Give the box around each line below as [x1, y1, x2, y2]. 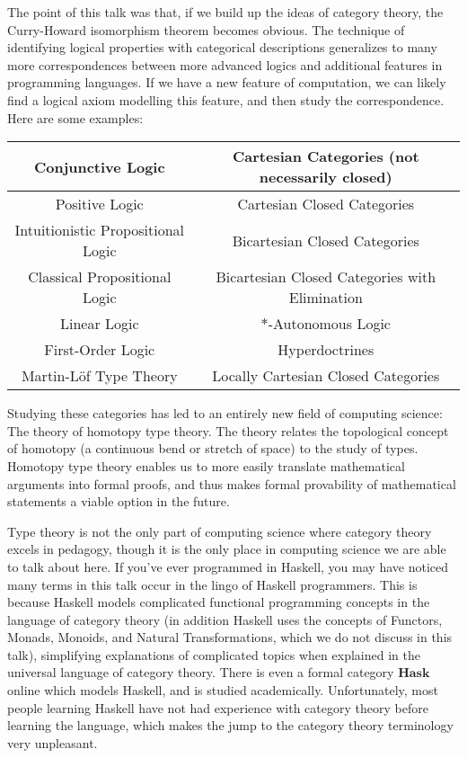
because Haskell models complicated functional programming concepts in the [7, 593, 430, 611]
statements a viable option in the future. [7, 492, 230, 511]
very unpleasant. [7, 733, 98, 752]
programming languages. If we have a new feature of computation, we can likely [7, 73, 446, 92]
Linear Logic [59, 313, 139, 334]
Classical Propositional [28, 266, 172, 288]
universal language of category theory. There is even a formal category [7, 663, 394, 682]
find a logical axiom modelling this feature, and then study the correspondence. [7, 90, 445, 109]
